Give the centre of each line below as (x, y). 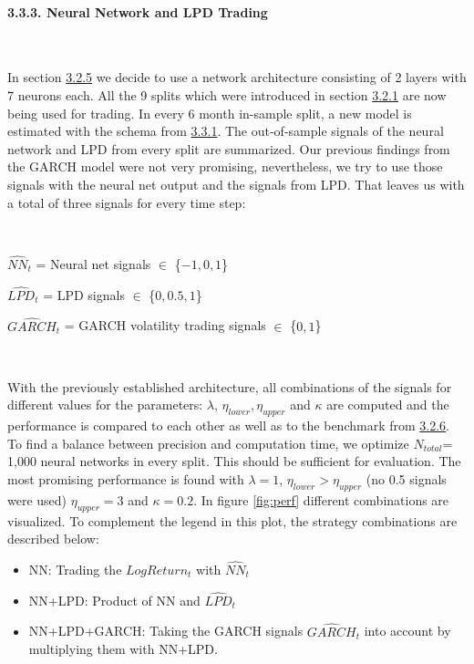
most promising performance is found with (126, 478)
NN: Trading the (75, 569)
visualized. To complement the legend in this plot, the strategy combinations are (232, 520)
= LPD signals (84, 294)
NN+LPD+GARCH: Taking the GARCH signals (166, 631)
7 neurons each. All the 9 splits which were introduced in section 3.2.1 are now (227, 94)
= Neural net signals (93, 263)
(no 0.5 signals (406, 478)
